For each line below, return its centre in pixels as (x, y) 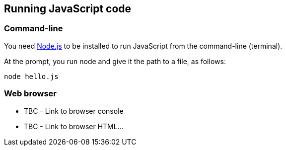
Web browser (30, 94)
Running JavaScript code (68, 9)
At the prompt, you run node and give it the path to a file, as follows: (115, 61)
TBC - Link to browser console (74, 111)
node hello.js (31, 76)
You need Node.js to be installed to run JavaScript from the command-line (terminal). (143, 46)
